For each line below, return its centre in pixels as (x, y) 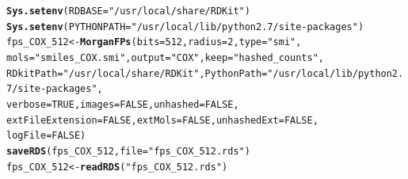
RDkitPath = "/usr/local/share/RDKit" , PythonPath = (137, 73)
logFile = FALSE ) (46, 136)
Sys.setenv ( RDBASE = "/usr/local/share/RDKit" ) (128, 11)
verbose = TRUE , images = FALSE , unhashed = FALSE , (123, 104)
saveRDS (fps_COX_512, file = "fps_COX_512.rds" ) (128, 151)
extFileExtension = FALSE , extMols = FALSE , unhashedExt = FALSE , (162, 120)
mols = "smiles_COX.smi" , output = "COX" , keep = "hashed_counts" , (165, 57)
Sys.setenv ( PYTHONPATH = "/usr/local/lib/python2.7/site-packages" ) (185, 27)
